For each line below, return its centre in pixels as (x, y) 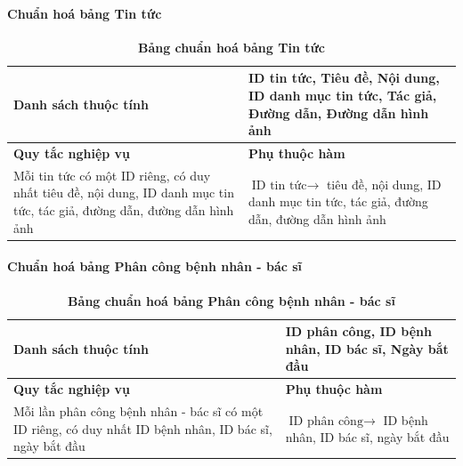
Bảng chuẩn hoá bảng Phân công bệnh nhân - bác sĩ (231, 300)
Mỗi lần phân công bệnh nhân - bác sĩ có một (138, 411)
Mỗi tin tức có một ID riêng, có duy (112, 175)
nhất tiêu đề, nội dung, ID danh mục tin (124, 193)
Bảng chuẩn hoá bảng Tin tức (231, 47)
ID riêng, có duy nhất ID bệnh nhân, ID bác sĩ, (143, 428)
